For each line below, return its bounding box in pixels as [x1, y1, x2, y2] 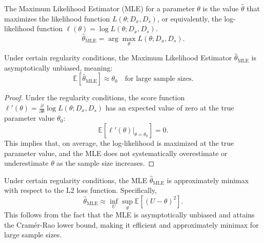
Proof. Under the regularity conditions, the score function [4, 92, 185, 103]
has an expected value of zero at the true [105, 102, 234, 113]
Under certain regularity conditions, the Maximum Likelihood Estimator [4, 52, 232, 63]
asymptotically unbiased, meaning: [4, 62, 113, 73]
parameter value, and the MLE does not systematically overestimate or [4, 147, 228, 158]
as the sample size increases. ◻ [56, 158, 155, 168]
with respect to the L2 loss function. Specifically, [4, 185, 157, 195]
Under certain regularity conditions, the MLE [4, 174, 148, 185]
